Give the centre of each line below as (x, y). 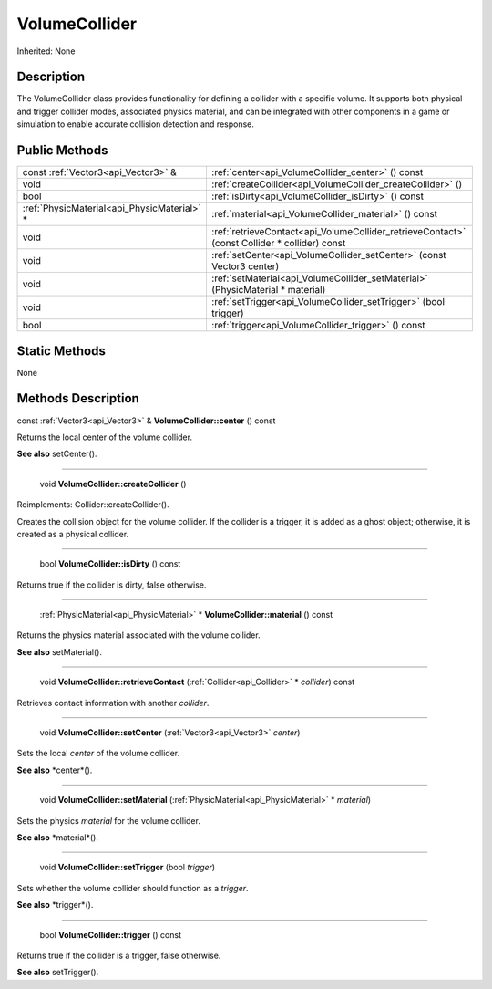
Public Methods (62, 151)
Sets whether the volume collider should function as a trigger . (133, 888)
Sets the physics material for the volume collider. (108, 820)
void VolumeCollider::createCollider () (113, 484)
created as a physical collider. (73, 534)
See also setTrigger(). (58, 973)
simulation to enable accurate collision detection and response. (136, 124)
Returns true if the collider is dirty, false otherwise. (112, 585)
